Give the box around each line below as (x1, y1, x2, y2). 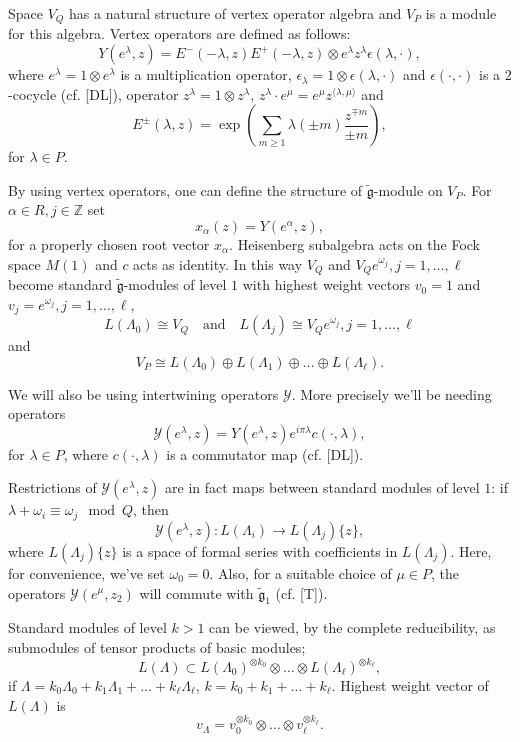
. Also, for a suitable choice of (209, 562, 392, 583)
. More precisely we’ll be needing (291, 383, 492, 404)
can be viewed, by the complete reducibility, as (209, 617, 496, 638)
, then (132, 499, 169, 520)
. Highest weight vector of (331, 675, 489, 696)
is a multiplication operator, (120, 64, 292, 85)
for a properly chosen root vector (8, 234, 210, 255)
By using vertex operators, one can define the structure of (8, 179, 363, 200)
